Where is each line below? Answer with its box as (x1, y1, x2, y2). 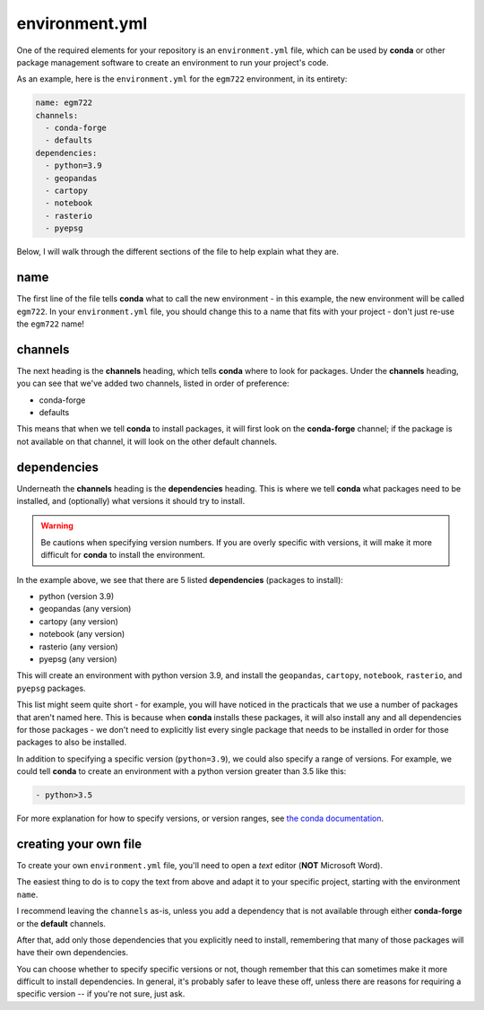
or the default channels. (16, 918, 107, 928)
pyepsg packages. (16, 683, 86, 693)
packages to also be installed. (16, 736, 127, 748)
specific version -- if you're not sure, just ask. (16, 988, 186, 999)
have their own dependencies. (16, 947, 129, 958)
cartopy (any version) (39, 615, 118, 627)
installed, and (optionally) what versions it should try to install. (16, 496, 246, 507)
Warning (40, 520, 73, 531)
